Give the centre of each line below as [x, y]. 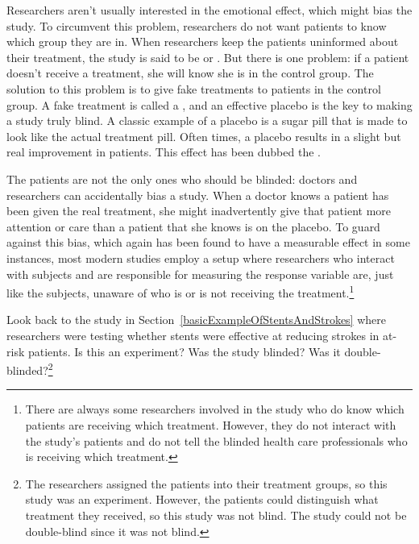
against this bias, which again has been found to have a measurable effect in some [208, 242]
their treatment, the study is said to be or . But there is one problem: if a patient [208, 57]
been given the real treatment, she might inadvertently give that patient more [199, 211]
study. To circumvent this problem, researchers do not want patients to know [197, 25]
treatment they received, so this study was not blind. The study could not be [216, 515]
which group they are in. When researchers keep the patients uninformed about [203, 42]
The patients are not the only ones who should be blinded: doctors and [182, 179]
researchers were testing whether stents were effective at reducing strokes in [193, 335]
